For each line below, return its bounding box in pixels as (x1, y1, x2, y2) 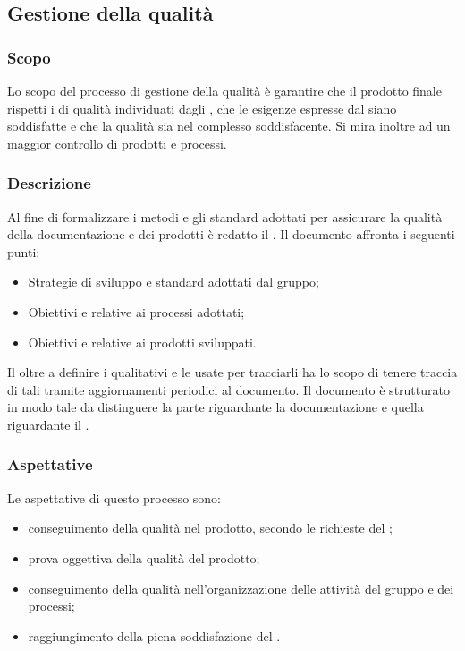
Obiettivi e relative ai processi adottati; (28, 302, 245, 321)
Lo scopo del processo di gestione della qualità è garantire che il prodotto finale (7, 81, 442, 99)
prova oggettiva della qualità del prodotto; (28, 548, 260, 567)
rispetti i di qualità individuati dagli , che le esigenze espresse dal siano (7, 99, 397, 117)
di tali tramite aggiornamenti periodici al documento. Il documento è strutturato (7, 380, 450, 398)
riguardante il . (7, 415, 89, 433)
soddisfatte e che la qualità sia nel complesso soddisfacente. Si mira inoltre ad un (7, 116, 451, 135)
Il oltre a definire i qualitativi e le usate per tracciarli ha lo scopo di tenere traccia (7, 363, 458, 381)
